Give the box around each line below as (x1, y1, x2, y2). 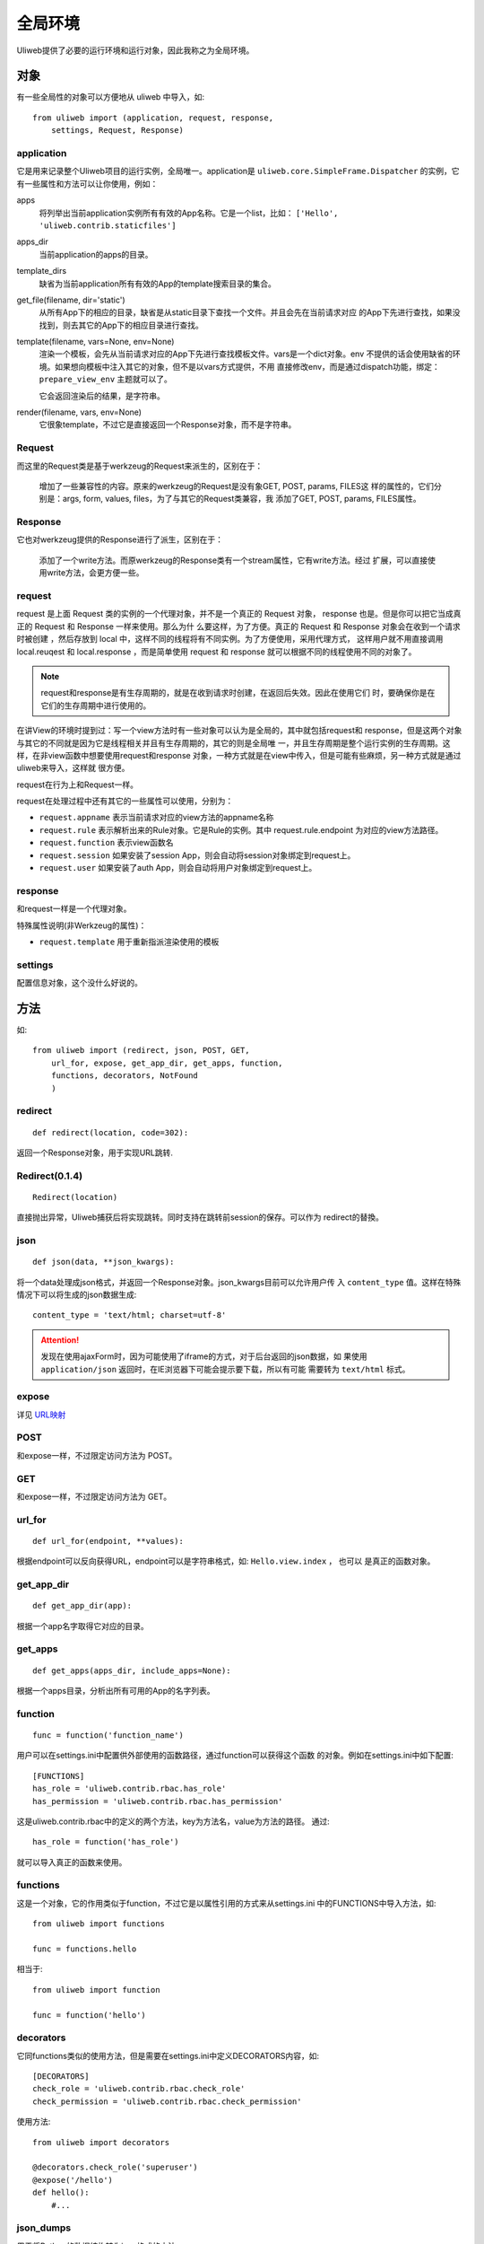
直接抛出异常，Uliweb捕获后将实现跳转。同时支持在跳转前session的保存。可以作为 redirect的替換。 (16, 1212, 385, 1223)
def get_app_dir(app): (32, 1600, 133, 1611)
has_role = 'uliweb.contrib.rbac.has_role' (32, 1784, 227, 1794)
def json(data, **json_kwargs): (32, 1257, 175, 1267)
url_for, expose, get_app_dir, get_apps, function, (50, 1057, 283, 1068)
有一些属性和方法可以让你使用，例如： (16, 178, 159, 188)
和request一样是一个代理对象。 (16, 903, 132, 915)
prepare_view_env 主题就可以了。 (39, 373, 172, 385)
